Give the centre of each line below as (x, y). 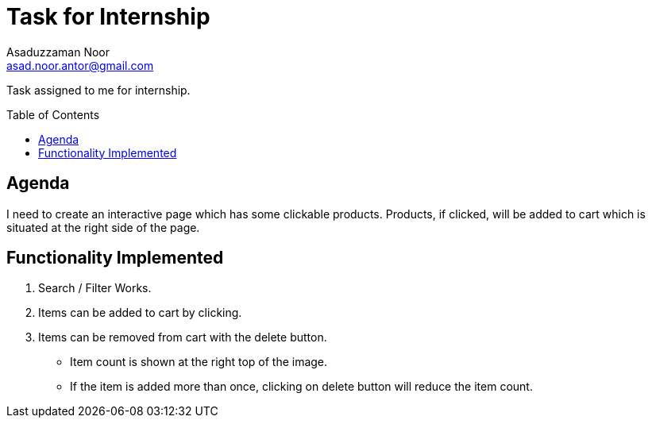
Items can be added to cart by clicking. (140, 313)
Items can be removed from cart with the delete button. (183, 337)
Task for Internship (108, 17)
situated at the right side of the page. (103, 227)
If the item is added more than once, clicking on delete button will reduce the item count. (301, 387)
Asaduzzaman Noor (58, 52)
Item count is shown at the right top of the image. (199, 362)
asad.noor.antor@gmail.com (80, 65)
